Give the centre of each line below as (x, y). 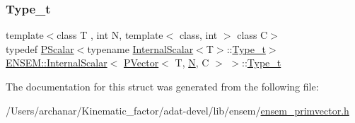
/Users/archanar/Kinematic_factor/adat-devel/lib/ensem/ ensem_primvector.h (177, 110)
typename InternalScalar (140, 48)
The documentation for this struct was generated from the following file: (162, 86)
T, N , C (192, 63)
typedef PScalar (40, 48)
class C (252, 35)
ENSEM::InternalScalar (57, 63)
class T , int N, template (110, 35)
